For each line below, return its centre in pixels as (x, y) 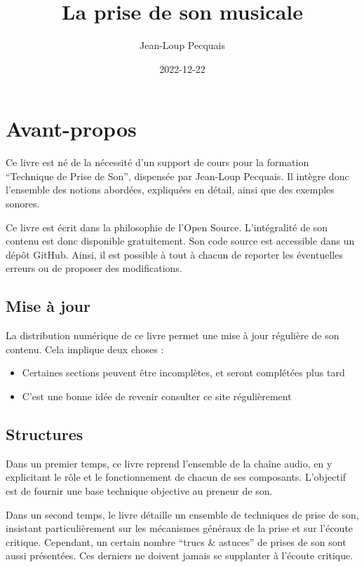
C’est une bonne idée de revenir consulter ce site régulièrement (157, 396)
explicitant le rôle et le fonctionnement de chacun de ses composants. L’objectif (176, 477)
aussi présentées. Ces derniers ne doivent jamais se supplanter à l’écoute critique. (180, 555)
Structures (45, 433)
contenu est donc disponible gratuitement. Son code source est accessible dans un (180, 241)
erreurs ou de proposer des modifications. (94, 268)
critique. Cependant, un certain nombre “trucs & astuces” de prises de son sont (176, 541)
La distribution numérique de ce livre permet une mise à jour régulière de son (173, 335)
